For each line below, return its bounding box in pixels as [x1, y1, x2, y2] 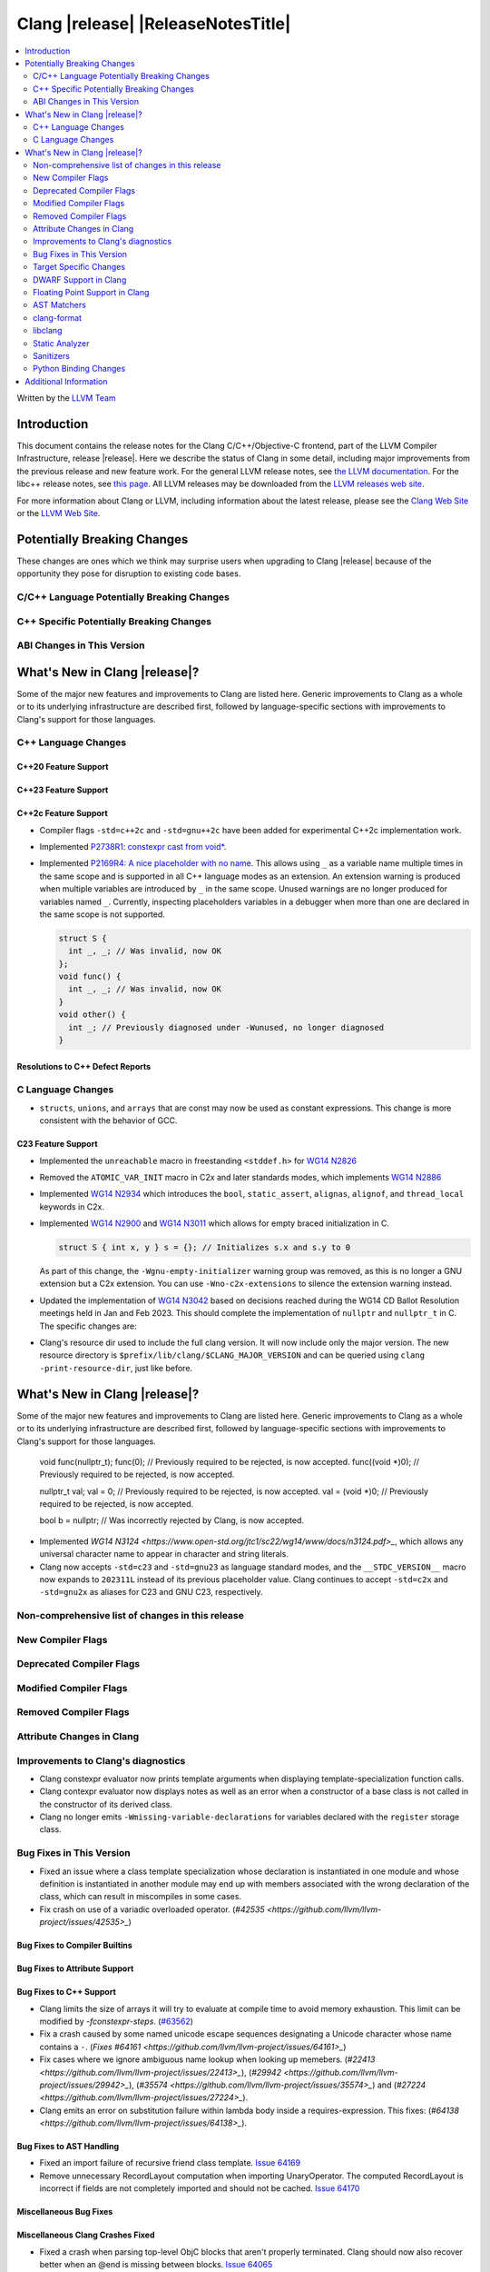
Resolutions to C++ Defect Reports [16, 1061, 152, 1071]
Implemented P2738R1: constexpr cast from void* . [39, 841, 227, 852]
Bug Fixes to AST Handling [16, 2141, 120, 2152]
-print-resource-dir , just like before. [39, 1362, 193, 1373]
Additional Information [24, 375, 108, 386]
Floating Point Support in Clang [33, 286, 150, 297]
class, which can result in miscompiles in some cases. [39, 1891, 242, 1902]
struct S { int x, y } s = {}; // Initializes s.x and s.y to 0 [58, 1242, 351, 1253]
